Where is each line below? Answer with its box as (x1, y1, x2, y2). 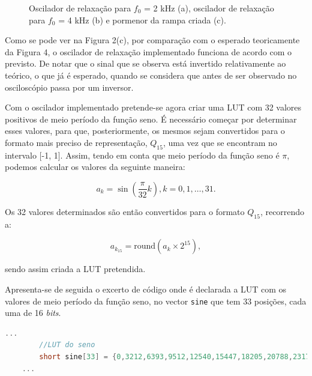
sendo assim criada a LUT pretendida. (5, 262, 146, 275)
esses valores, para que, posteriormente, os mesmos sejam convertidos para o (5, 124, 285, 137)
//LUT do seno (39, 341, 95, 350)
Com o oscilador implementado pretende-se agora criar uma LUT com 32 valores (5, 101, 302, 114)
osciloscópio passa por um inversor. (5, 80, 134, 93)
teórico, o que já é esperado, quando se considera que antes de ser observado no (5, 68, 297, 81)
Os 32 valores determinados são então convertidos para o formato (5, 205, 245, 217)
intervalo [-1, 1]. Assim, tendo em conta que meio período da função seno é (5, 148, 280, 161)
